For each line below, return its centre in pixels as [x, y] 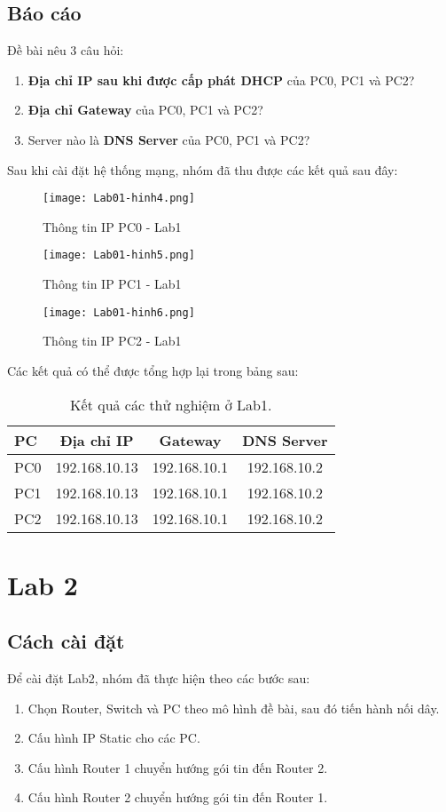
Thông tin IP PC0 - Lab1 [112, 226]
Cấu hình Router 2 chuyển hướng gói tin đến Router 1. [178, 797]
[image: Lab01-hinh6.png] [119, 312]
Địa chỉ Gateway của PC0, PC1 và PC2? [145, 110]
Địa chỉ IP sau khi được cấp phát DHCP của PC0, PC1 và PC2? [221, 80]
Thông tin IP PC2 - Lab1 [112, 341]
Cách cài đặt [66, 641]
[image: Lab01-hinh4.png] [119, 199]
